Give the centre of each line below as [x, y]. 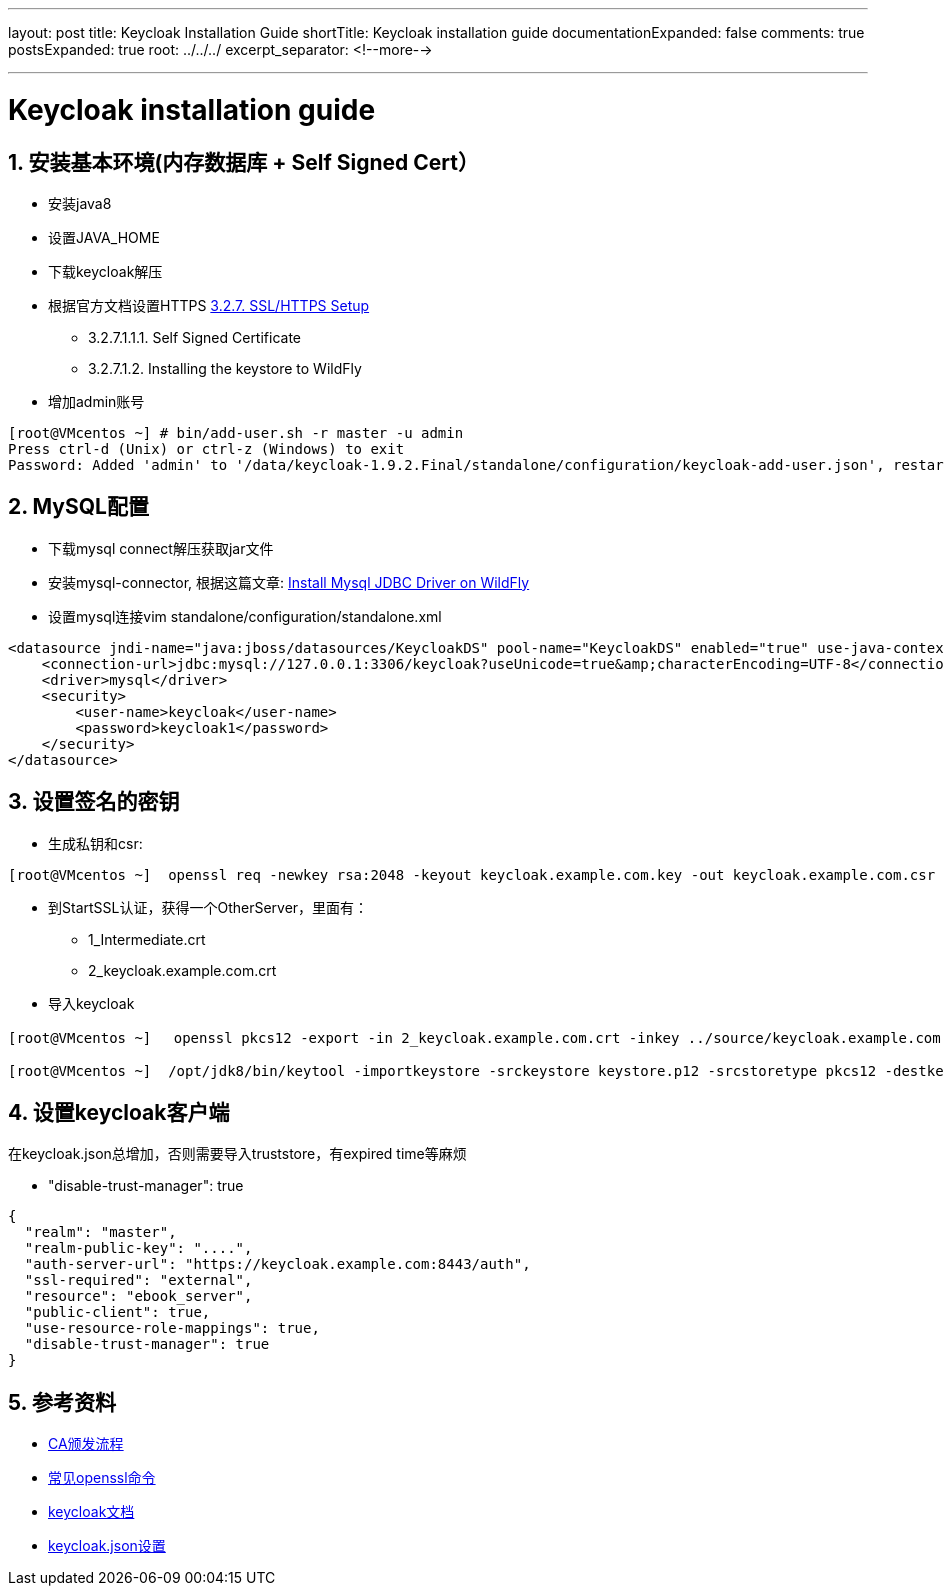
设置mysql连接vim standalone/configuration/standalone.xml [245, 616]
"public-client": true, [117, 1312]
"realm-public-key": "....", [138, 1248]
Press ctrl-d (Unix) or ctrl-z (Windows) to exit [206, 448]
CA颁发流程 [86, 1444]
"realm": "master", [100, 1232]
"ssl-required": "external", [138, 1280]
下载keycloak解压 [105, 271]
